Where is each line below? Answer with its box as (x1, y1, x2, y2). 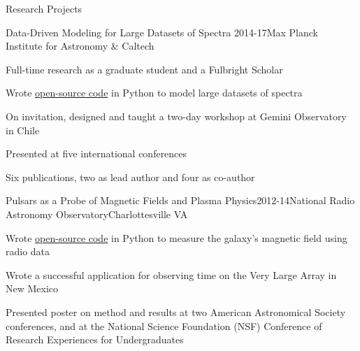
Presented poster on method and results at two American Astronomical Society (6, 304, 346, 319)
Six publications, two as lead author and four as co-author (6, 169, 255, 184)
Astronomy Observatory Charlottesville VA (6, 206, 188, 221)
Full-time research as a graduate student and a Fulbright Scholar (6, 62, 283, 76)
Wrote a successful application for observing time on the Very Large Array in (6, 267, 337, 282)
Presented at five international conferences (6, 146, 187, 161)
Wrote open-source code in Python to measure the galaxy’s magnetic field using (6, 230, 347, 245)
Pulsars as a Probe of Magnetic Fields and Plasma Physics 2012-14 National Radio (6, 193, 355, 208)
